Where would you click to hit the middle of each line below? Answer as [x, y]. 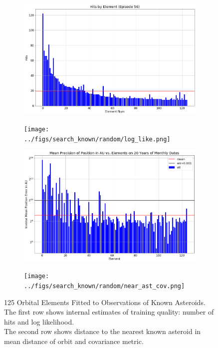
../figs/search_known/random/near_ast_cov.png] [105, 286]
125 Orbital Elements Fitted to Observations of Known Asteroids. [105, 302]
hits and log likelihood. [39, 321]
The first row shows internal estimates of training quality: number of [109, 312]
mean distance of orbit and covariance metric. [74, 341]
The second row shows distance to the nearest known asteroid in [103, 331]
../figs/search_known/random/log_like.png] [97, 139]
